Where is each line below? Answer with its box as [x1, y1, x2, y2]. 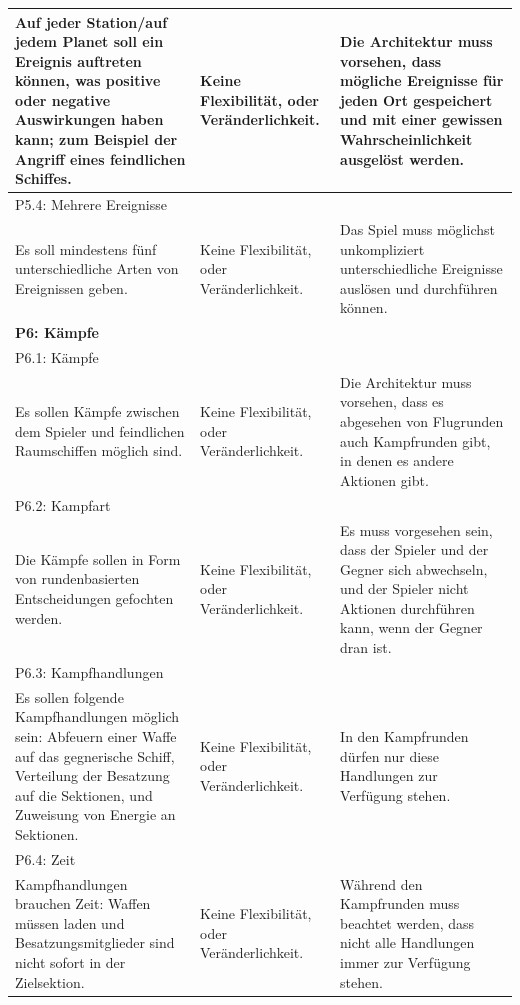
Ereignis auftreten [15, 50, 142, 71]
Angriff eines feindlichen [15, 148, 186, 169]
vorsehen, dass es [340, 391, 444, 412]
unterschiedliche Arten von [15, 258, 179, 279]
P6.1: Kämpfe [15, 347, 99, 367]
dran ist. [340, 637, 392, 658]
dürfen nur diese [340, 745, 440, 766]
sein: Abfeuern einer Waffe [15, 725, 177, 746]
